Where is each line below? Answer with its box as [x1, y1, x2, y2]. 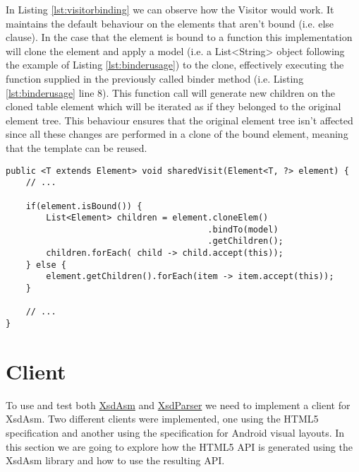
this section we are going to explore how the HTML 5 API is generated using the [6, 439, 353, 454]
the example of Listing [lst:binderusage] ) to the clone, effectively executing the [6, 57, 344, 72]
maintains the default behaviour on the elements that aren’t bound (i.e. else [6, 16, 334, 30]
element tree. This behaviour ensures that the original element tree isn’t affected [6, 112, 353, 127]
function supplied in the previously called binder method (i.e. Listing [6, 71, 304, 85]
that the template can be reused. [6, 140, 147, 155]
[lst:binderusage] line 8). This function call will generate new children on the [6, 85, 336, 100]
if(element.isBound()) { [25, 201, 142, 211]
